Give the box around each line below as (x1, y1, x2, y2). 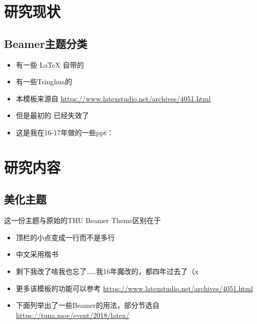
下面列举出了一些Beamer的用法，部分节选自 (16, 300, 160, 310)
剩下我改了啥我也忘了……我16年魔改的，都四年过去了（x (16, 265, 199, 276)
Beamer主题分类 (4, 35, 88, 51)
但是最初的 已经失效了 (16, 110, 89, 121)
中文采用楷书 (16, 249, 58, 259)
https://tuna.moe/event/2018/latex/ (16, 309, 130, 320)
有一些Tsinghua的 (16, 76, 73, 87)
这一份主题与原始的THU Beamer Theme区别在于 (4, 215, 161, 226)
